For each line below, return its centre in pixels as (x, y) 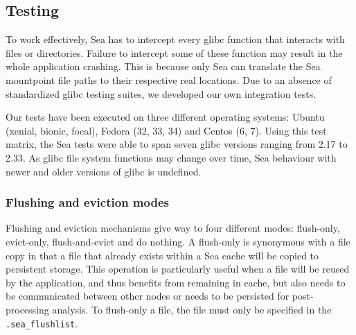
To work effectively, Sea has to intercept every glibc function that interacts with (175, 39)
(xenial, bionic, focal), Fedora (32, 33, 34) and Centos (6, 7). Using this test (166, 130)
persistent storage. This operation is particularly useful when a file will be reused (178, 269)
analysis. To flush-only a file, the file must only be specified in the (192, 309)
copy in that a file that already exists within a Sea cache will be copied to (162, 255)
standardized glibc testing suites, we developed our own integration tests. (161, 93)
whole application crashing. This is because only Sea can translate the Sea (163, 66)
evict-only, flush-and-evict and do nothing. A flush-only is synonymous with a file (178, 241)
